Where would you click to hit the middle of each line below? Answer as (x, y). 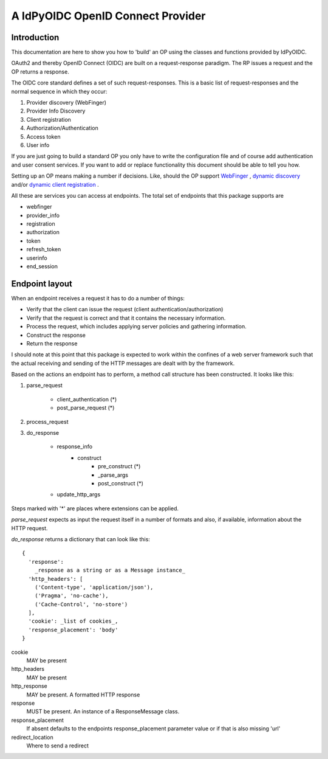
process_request (47, 421)
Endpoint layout (42, 284)
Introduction (35, 37)
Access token (43, 136)
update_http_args (79, 494)
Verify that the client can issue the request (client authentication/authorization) (125, 310)
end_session (42, 266)
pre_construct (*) (119, 466)
